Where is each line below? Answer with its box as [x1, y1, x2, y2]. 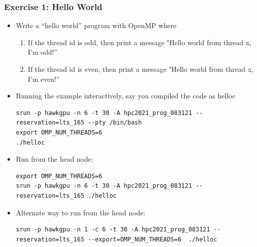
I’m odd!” [28, 47, 58, 57]
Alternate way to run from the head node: [16, 207, 146, 217]
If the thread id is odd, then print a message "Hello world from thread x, [28, 37, 251, 47]
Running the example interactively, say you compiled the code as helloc [16, 90, 235, 101]
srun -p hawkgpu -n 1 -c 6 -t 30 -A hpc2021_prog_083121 [16, 226, 210, 233]
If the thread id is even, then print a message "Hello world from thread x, [28, 64, 253, 74]
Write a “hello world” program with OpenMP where [16, 20, 177, 31]
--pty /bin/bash [87, 119, 142, 127]
